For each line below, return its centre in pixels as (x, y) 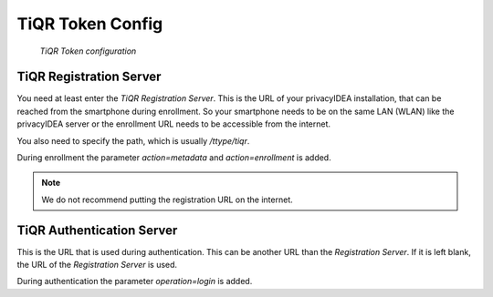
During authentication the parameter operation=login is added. (135, 282)
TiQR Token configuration (88, 51)
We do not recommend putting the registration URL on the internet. (167, 200)
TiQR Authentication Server (97, 230)
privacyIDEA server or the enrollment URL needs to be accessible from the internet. (174, 124)
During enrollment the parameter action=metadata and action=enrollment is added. (174, 158)
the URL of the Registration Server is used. (97, 265)
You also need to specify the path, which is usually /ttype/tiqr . (133, 140)
